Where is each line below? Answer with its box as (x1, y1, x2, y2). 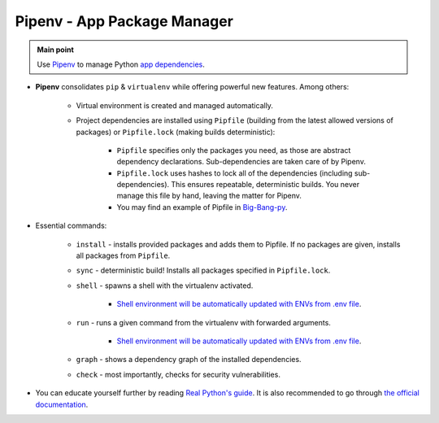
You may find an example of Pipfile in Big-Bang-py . (116, 202, 288, 211)
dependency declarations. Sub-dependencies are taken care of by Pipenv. (116, 157, 366, 167)
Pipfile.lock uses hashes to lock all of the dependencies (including (116, 168, 353, 178)
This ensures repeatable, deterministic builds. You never (171, 180, 360, 190)
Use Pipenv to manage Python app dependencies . (37, 59, 205, 69)
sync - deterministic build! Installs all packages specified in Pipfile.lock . (76, 265, 331, 276)
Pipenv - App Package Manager (15, 12, 233, 30)
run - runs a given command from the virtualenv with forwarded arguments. (76, 317, 331, 327)
